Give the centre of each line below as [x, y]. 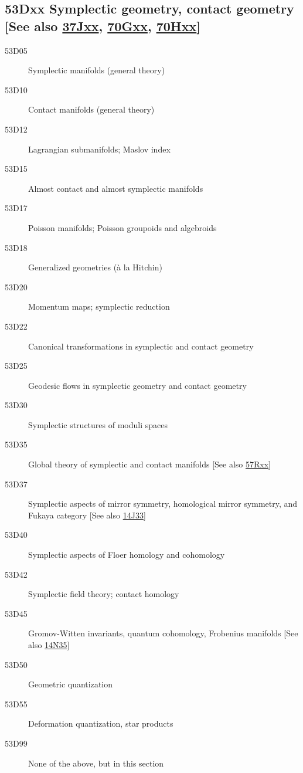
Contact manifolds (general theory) [91, 109]
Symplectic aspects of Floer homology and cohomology [127, 555]
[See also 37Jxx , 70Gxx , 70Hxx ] [103, 26]
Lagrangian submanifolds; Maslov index [99, 149]
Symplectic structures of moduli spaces [98, 424]
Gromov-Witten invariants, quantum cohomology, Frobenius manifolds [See [163, 633]
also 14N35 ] [49, 645]
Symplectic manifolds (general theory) [97, 70]
